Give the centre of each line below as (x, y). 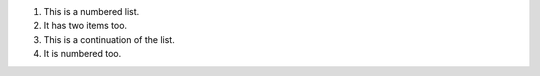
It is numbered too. (82, 54)
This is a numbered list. (91, 11)
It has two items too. (85, 26)
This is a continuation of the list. (109, 39)
